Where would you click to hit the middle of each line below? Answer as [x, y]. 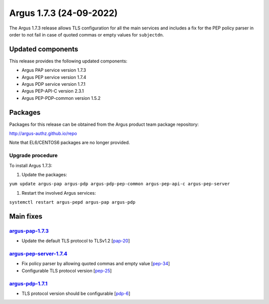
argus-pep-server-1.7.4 [38, 254]
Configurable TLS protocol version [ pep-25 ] [67, 271]
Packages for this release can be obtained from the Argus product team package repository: [104, 124]
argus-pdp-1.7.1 [28, 284]
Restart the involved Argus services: [59, 193]
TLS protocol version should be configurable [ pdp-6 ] [76, 294]
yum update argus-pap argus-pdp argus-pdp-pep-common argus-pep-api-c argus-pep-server [120, 184]
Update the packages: [44, 175]
